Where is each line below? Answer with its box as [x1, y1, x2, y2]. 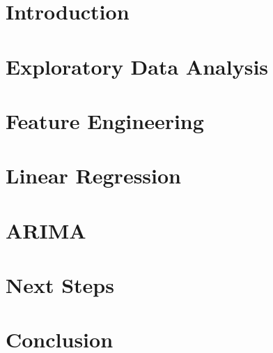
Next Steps [6, 271, 114, 299]
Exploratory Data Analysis [6, 52, 269, 80]
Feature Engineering [6, 106, 204, 135]
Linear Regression [6, 161, 182, 190]
